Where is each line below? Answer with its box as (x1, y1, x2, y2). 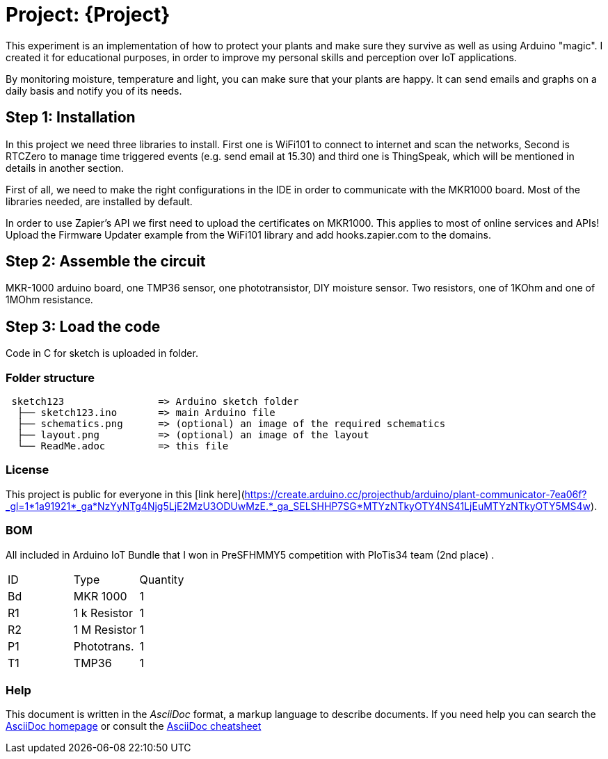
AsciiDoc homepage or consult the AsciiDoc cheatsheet (6, 720, 262, 733)
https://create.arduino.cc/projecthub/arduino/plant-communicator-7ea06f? (244, 488, 587, 500)
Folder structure (6, 370, 95, 385)
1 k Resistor (73, 605, 133, 620)
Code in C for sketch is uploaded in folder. (6, 347, 198, 360)
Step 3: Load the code (6, 317, 161, 335)
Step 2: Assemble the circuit (6, 253, 206, 271)
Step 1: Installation (6, 109, 136, 127)
